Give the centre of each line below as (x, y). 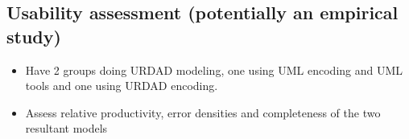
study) (34, 36)
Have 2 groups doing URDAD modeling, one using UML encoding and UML (214, 69)
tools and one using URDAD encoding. (122, 86)
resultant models (66, 128)
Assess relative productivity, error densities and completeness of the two (203, 112)
